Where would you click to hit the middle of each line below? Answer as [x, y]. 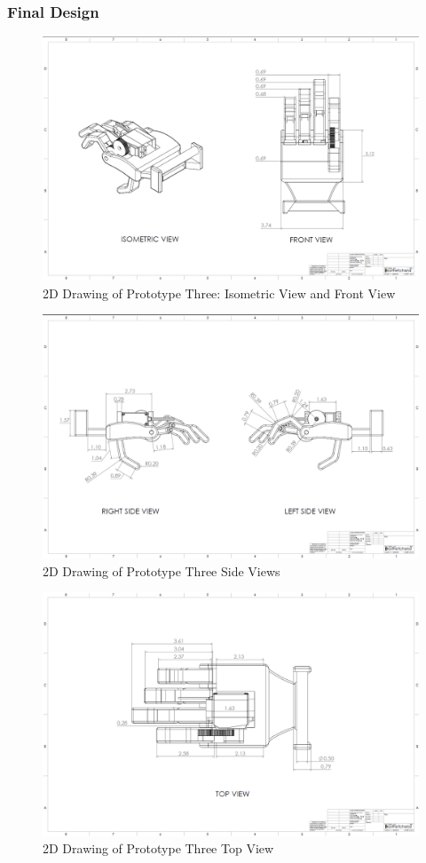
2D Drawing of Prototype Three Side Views [162, 570]
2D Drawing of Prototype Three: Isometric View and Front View [219, 293]
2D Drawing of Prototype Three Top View [158, 848]
